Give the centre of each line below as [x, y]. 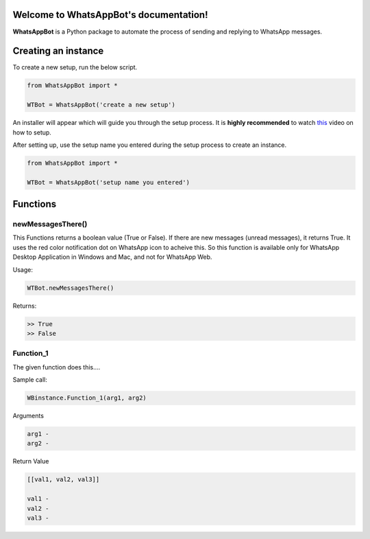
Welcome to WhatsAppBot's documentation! [110, 15]
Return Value [31, 461]
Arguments [28, 416]
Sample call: [30, 380]
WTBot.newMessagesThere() [71, 288]
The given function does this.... [57, 367]
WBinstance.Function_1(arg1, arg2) [87, 398]
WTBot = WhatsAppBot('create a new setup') [101, 105]
